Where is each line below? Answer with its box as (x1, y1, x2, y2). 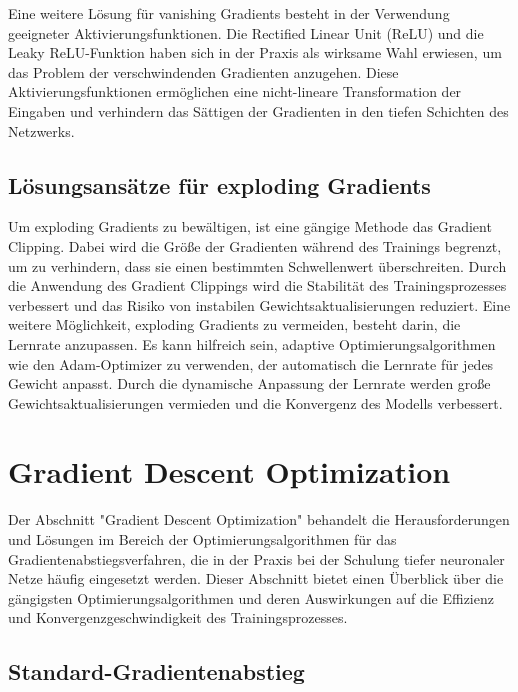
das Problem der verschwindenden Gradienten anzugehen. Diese (8, 61, 399, 82)
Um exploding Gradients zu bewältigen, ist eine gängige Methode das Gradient (8, 216, 492, 237)
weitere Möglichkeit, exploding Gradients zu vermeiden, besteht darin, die (8, 314, 461, 335)
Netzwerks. (8, 120, 75, 141)
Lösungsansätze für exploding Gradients (8, 169, 431, 200)
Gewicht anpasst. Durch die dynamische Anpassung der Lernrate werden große (8, 373, 491, 394)
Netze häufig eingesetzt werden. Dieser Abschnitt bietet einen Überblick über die (8, 568, 504, 589)
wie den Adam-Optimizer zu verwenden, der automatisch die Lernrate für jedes (8, 353, 494, 374)
